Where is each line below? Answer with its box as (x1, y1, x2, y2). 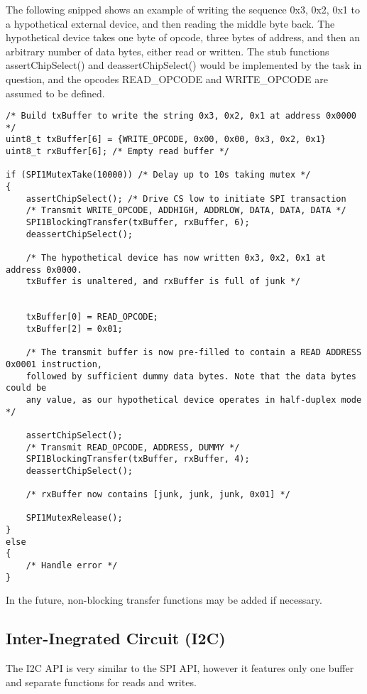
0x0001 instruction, (6, 359, 103, 369)
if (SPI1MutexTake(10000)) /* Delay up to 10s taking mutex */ (6, 170, 311, 180)
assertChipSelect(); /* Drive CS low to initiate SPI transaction (26, 193, 346, 204)
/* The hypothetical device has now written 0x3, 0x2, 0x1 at (26, 253, 327, 264)
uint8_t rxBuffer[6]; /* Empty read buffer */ (6, 146, 229, 157)
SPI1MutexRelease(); (26, 513, 123, 524)
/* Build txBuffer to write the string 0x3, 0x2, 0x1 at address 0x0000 (6, 111, 356, 121)
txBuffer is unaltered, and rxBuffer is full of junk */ (26, 276, 301, 287)
